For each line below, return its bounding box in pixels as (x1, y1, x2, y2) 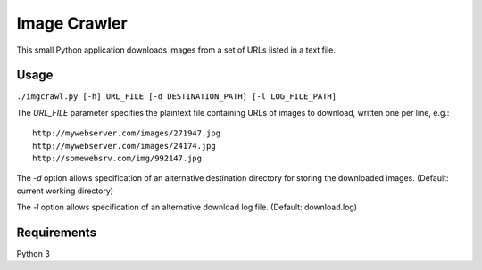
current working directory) (16, 185, 114, 196)
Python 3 (16, 249, 51, 259)
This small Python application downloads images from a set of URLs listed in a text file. (16, 45, 337, 55)
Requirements (16, 225, 97, 240)
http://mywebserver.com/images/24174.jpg (32, 141, 216, 151)
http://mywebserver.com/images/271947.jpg (32, 128, 221, 138)
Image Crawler (16, 13, 129, 33)
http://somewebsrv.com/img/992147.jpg (32, 153, 203, 164)
